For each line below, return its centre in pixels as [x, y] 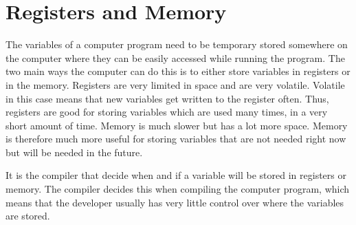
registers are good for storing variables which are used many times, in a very [167, 112]
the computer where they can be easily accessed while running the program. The [175, 57]
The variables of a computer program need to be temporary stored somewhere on [177, 44]
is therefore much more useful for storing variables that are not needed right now [176, 139]
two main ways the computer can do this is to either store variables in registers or [178, 71]
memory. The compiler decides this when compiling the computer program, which [178, 189]
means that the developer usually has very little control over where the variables [175, 202]
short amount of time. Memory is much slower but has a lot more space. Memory [177, 125]
